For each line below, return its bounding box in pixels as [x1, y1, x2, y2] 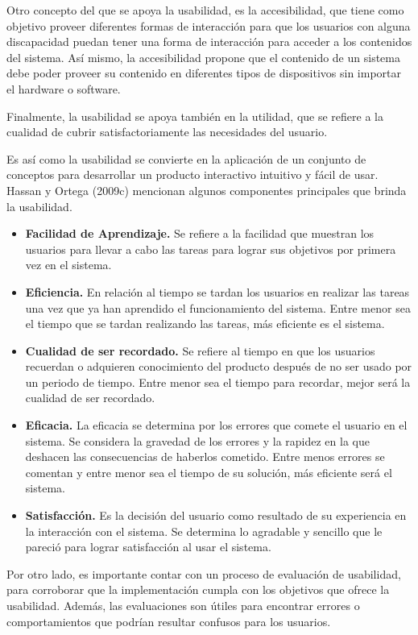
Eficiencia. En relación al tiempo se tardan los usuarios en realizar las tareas [25, 283, 410, 300]
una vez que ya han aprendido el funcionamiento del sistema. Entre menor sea [25, 299, 411, 316]
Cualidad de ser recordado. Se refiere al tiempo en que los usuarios [25, 342, 375, 359]
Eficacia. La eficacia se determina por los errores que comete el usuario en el [25, 417, 408, 434]
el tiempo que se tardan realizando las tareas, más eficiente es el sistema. [25, 315, 385, 332]
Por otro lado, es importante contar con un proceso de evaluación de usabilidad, [6, 565, 401, 582]
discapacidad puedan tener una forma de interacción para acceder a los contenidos [6, 33, 412, 50]
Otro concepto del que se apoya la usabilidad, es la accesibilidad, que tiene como [6, 2, 404, 18]
